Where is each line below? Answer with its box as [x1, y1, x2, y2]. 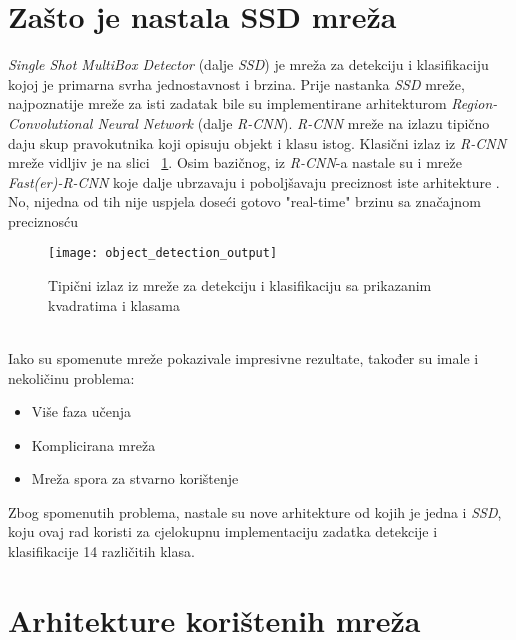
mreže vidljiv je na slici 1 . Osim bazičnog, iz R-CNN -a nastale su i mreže [8, 152, 462, 173]
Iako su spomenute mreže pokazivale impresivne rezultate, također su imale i [8, 347, 479, 368]
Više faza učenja [31, 401, 132, 422]
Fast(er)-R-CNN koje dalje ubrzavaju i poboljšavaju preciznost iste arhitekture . [8, 171, 500, 192]
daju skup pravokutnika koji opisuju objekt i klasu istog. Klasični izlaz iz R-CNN [8, 132, 507, 153]
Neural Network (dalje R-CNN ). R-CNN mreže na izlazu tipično [97, 112, 490, 133]
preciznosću [8, 210, 79, 231]
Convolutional [8, 112, 93, 133]
